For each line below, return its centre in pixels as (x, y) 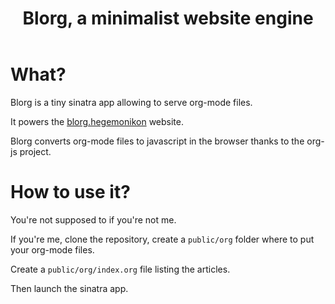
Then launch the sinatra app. (69, 288)
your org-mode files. (52, 249)
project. (35, 151)
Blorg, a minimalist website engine (168, 18)
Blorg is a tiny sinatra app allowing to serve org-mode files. (131, 102)
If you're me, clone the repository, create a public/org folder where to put (162, 239)
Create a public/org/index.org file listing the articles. (120, 269)
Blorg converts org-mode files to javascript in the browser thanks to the (157, 141)
